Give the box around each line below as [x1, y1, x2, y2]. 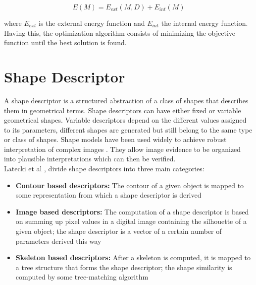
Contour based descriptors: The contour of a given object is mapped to [15, 180, 244, 190]
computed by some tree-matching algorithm [15, 272, 149, 282]
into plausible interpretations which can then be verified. [4, 153, 176, 164]
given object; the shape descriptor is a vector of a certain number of [15, 226, 222, 236]
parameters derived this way [15, 235, 102, 246]
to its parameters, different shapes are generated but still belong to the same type [4, 124, 253, 135]
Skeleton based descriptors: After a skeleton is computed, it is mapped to [15, 252, 251, 263]
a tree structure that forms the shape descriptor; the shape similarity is [15, 262, 232, 272]
